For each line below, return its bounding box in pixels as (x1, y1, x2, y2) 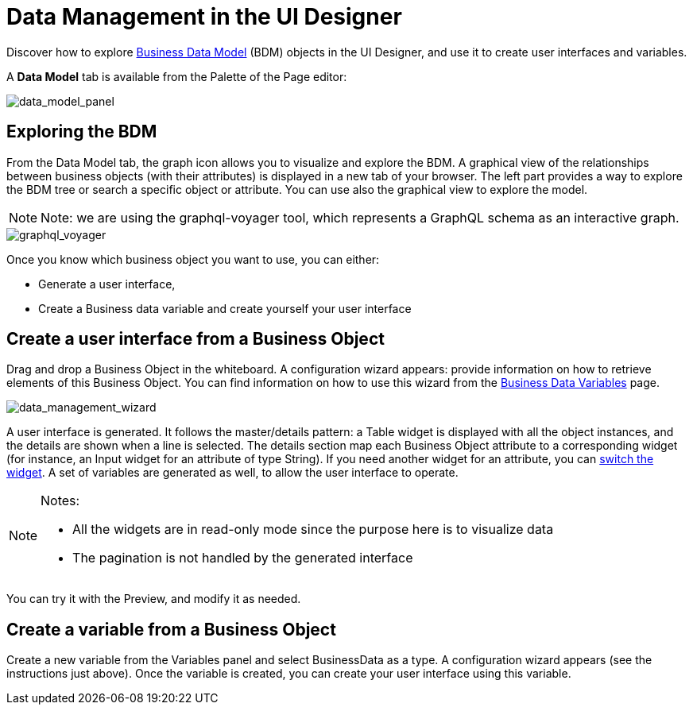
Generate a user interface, (38, 276, 176, 291)
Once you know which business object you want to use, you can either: (6, 252, 380, 266)
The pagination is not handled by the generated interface (72, 550, 413, 566)
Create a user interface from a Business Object (6, 329, 385, 350)
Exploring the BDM (6, 122, 157, 142)
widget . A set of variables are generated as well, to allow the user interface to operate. (6, 466, 459, 480)
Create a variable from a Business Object (6, 619, 336, 640)
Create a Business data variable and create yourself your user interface (38, 301, 412, 315)
